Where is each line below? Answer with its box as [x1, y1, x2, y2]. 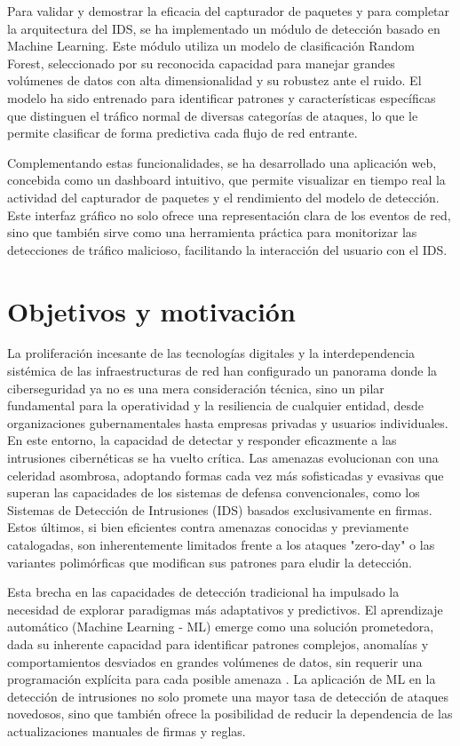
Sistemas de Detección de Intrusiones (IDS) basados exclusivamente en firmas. [7, 500, 432, 519]
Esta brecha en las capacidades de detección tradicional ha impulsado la [7, 583, 400, 601]
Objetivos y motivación [7, 292, 296, 329]
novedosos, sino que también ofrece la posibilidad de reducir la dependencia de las [7, 704, 453, 723]
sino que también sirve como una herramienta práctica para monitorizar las [7, 223, 417, 242]
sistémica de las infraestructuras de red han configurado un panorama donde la [7, 361, 438, 380]
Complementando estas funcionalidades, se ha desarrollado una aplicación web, [7, 153, 437, 171]
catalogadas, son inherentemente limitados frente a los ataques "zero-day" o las [7, 535, 435, 553]
